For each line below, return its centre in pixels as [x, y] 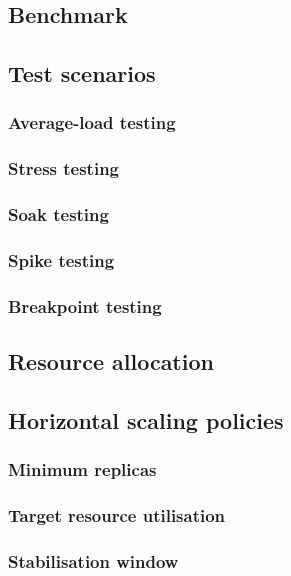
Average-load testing [92, 122]
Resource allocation [111, 361]
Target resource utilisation [117, 515]
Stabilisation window [93, 560]
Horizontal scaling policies [146, 419]
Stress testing [64, 168]
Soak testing [58, 214]
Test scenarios [82, 73]
